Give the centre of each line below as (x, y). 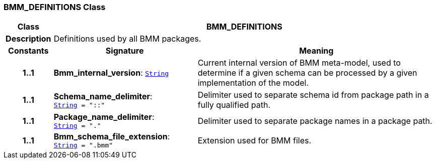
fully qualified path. (234, 105)
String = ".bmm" (83, 145)
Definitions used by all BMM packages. (127, 39)
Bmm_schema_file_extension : (112, 137)
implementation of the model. (253, 83)
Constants (28, 51)
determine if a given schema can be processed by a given (307, 73)
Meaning (316, 51)
